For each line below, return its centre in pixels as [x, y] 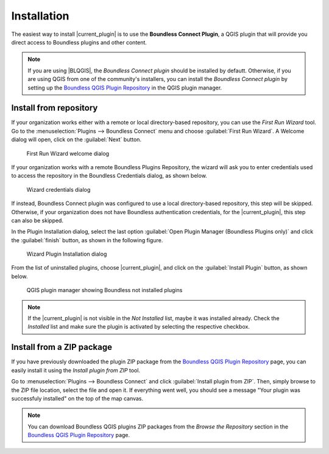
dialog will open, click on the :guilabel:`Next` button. [76, 139]
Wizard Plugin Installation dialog [67, 254]
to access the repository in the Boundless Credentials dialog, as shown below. [109, 176]
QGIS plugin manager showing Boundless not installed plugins [104, 290]
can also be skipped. [37, 220]
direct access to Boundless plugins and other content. [79, 42]
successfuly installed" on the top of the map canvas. [77, 398]
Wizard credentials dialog [58, 189]
